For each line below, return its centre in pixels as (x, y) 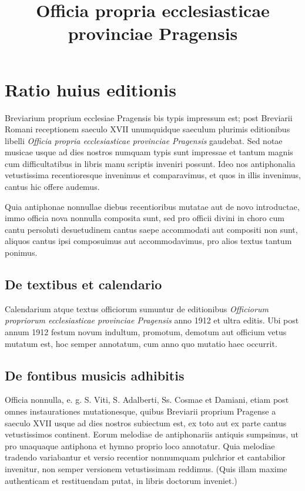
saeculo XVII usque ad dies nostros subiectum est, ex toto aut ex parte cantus (146, 422)
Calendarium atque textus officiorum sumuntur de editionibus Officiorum (137, 308)
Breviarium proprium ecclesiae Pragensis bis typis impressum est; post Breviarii (149, 117)
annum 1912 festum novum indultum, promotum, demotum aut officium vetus (146, 332)
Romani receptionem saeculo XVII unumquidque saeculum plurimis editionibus (148, 129)
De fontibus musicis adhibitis (95, 375)
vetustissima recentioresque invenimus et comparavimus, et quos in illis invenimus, (153, 175)
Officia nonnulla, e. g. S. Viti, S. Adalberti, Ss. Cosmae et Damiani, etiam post (147, 400)
